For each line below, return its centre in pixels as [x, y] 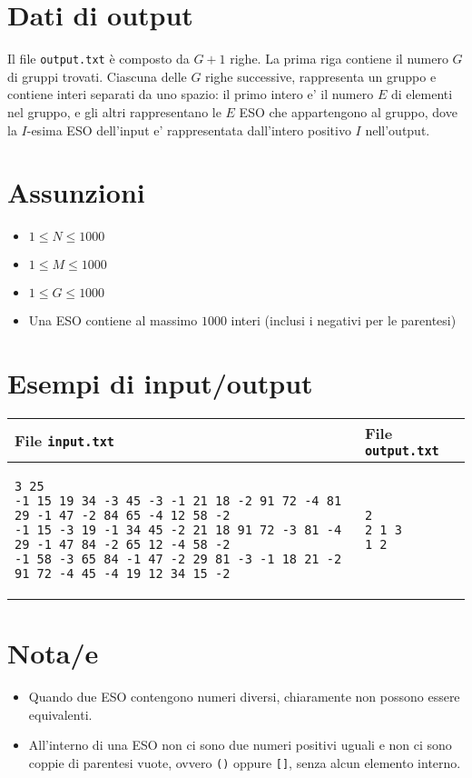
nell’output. [398, 130]
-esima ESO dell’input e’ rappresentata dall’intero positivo [189, 130]
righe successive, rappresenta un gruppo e [321, 76]
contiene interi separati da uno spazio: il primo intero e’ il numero [191, 94]
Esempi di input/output [160, 383]
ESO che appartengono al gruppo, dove [348, 111]
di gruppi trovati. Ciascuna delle [97, 76]
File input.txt [65, 440]
